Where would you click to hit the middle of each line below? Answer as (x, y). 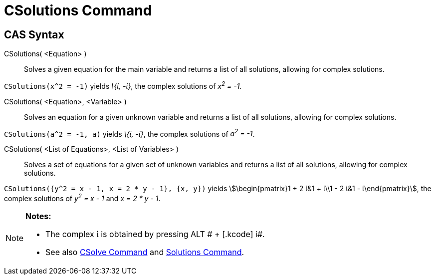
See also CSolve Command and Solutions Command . (145, 252)
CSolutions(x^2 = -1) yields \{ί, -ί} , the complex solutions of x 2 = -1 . (123, 85)
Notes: (38, 216)
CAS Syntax (34, 34)
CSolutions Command (78, 10)
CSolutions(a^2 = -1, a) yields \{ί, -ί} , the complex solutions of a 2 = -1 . (129, 133)
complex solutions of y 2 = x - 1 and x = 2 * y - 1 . (82, 198)
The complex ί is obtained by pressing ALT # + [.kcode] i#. (155, 234)
